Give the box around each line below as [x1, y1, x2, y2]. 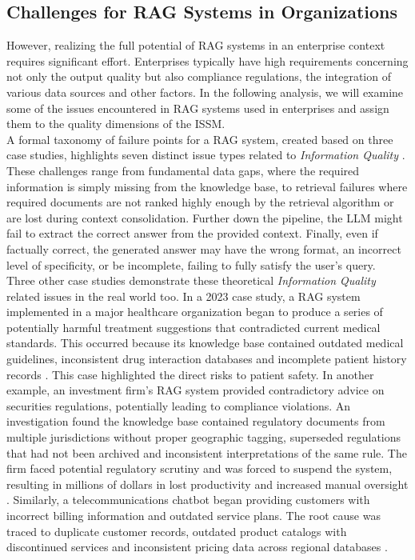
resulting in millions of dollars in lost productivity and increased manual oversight [6, 475, 409, 492]
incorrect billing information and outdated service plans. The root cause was [6, 507, 381, 524]
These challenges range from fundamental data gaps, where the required [6, 162, 360, 178]
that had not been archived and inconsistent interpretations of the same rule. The [6, 444, 407, 461]
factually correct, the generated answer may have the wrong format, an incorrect [6, 240, 401, 257]
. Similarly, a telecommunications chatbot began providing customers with [6, 491, 370, 508]
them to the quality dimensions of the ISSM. [6, 115, 225, 132]
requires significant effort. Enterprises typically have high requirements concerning [6, 52, 409, 69]
